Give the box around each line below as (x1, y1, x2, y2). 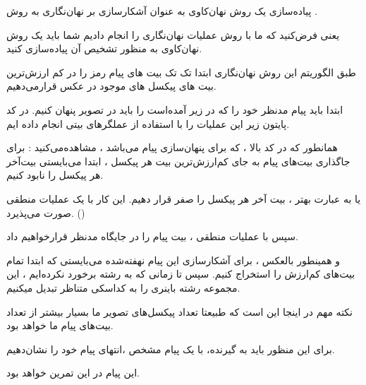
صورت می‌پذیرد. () (6, 205, 85, 220)
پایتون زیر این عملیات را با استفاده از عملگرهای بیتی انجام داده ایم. (6, 116, 290, 131)
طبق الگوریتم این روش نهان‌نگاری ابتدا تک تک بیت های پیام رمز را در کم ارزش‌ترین (6, 64, 356, 79)
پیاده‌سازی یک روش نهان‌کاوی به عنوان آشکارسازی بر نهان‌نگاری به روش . (6, 4, 318, 18)
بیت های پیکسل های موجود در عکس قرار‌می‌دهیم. (6, 78, 216, 93)
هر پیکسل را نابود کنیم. (6, 167, 104, 182)
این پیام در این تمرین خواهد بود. (6, 365, 140, 380)
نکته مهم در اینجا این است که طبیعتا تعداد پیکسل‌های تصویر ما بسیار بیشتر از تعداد (6, 304, 353, 319)
